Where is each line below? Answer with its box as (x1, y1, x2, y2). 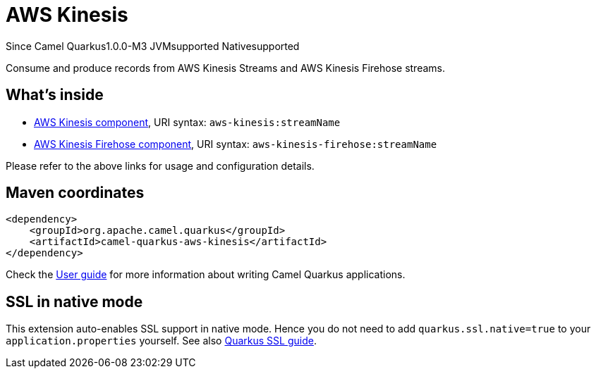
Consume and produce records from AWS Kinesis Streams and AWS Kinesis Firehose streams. (6, 61, 446, 74)
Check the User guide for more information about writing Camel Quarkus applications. (6, 268, 406, 281)
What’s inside (6, 86, 104, 104)
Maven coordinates (6, 184, 145, 202)
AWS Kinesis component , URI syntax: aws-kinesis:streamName (34, 116, 341, 128)
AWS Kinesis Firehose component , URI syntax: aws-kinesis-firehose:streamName (34, 137, 437, 150)
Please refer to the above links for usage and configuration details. (6, 159, 315, 172)
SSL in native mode (6, 292, 143, 311)
